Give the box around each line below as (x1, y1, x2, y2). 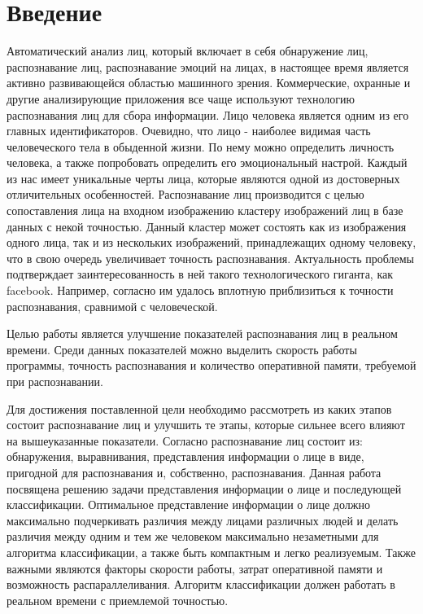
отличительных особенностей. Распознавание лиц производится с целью (7, 186, 364, 203)
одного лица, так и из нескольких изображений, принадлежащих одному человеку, (7, 234, 416, 251)
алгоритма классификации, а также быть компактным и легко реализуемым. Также (7, 543, 416, 560)
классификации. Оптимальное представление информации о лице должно (7, 496, 370, 513)
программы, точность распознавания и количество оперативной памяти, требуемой (7, 357, 416, 374)
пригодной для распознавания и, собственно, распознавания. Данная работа (7, 463, 382, 480)
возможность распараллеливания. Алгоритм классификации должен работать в (7, 576, 395, 593)
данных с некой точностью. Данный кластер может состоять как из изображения (7, 217, 407, 235)
